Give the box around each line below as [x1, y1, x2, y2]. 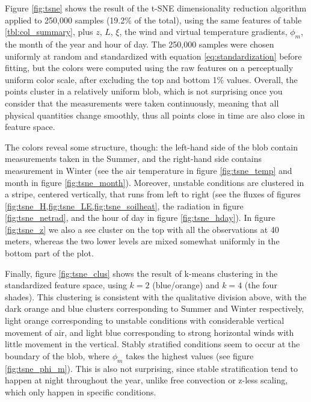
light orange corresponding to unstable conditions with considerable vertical [5, 314, 285, 327]
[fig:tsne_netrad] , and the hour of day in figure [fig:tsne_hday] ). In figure [5, 211, 276, 224]
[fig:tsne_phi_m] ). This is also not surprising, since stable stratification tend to [5, 362, 298, 374]
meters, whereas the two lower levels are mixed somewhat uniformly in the [5, 235, 280, 247]
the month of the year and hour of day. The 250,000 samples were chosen [5, 37, 274, 50]
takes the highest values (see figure [126, 349, 254, 362]
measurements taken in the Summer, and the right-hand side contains [5, 152, 262, 165]
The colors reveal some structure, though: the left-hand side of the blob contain [5, 140, 298, 153]
